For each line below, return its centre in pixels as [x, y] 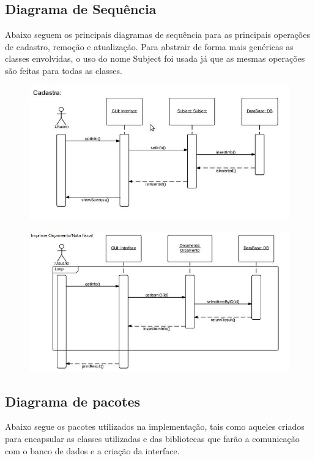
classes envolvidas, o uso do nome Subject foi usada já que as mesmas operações [155, 58]
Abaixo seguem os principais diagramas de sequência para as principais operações [157, 35]
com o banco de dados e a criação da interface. [92, 450]
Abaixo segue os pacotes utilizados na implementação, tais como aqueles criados [155, 426]
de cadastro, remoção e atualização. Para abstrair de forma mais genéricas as [149, 46]
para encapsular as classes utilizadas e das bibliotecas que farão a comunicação [152, 439]
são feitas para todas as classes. [64, 70]
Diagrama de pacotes [73, 401]
